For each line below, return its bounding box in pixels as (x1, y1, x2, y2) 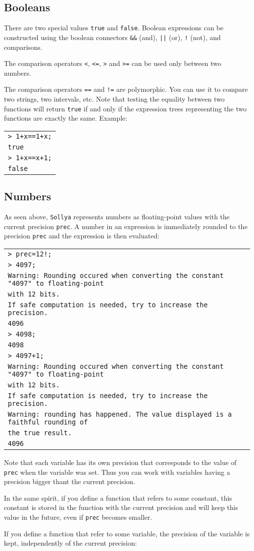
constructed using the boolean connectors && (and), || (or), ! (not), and (4, 32, 221, 42)
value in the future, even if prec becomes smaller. (4, 512, 152, 522)
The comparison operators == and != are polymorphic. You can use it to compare (4, 84, 248, 94)
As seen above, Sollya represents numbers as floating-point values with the (4, 212, 230, 222)
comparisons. (4, 42, 42, 52)
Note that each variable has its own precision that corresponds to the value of (4, 457, 237, 467)
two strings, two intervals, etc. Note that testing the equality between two (4, 94, 225, 104)
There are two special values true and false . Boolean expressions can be (4, 22, 224, 33)
